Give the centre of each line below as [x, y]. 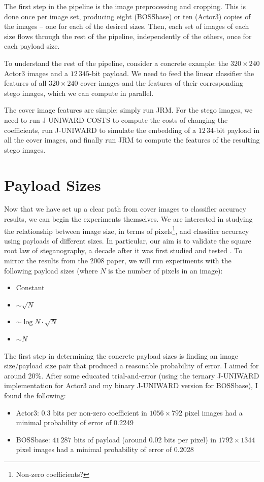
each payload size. [32, 46]
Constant [30, 287]
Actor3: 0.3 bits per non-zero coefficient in [81, 412]
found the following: [35, 395]
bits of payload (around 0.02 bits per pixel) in [145, 439]
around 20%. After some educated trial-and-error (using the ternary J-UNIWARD [132, 375]
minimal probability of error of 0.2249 [75, 422]
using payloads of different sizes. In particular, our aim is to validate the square [128, 240]
